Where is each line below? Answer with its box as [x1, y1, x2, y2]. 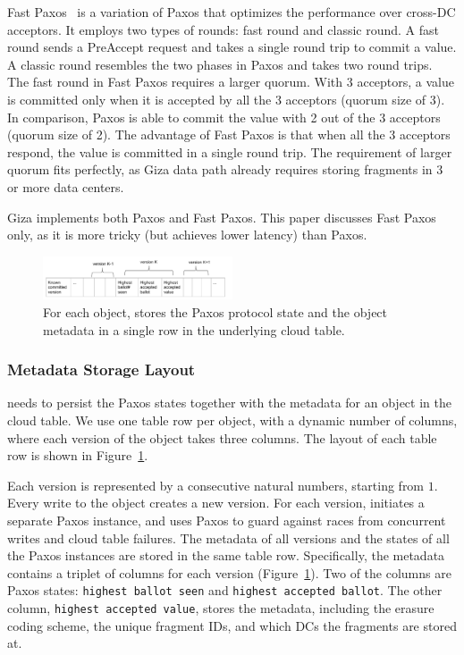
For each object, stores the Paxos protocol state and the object [43, 302, 388, 321]
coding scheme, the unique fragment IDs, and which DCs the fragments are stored [7, 616, 457, 634]
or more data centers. [7, 177, 124, 196]
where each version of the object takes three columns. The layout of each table [7, 428, 437, 447]
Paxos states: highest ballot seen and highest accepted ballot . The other [7, 581, 443, 600]
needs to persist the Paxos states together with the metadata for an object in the [7, 393, 451, 412]
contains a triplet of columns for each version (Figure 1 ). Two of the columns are [7, 563, 451, 582]
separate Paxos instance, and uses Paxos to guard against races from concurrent [7, 510, 446, 529]
